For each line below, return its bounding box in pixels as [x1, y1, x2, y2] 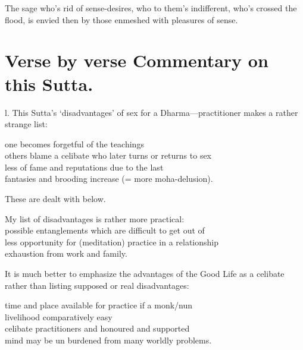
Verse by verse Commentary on [5, 48, 268, 72]
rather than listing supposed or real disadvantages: [5, 279, 189, 291]
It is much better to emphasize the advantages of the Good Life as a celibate [5, 267, 285, 280]
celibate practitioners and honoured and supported [5, 322, 190, 335]
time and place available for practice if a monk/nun [5, 299, 193, 311]
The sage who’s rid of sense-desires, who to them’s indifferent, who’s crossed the [5, 2, 297, 14]
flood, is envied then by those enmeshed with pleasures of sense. [5, 13, 238, 26]
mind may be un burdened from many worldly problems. [5, 334, 212, 346]
